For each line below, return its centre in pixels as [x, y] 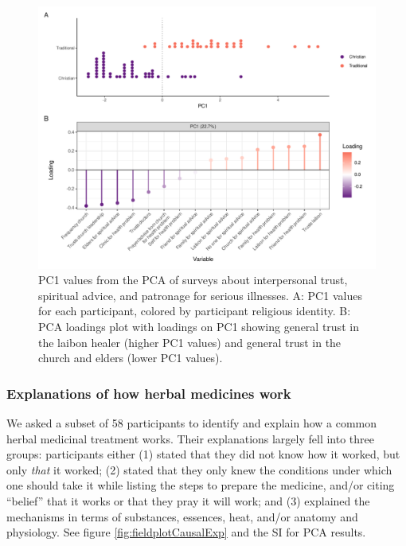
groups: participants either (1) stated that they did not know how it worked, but [203, 454]
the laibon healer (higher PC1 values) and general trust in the [190, 342]
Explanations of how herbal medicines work [149, 393]
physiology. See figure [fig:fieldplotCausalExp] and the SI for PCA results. [186, 532]
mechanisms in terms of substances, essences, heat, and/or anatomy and [182, 516]
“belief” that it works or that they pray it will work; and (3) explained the [188, 500]
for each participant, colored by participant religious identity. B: [195, 311]
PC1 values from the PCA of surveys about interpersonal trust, [193, 280]
